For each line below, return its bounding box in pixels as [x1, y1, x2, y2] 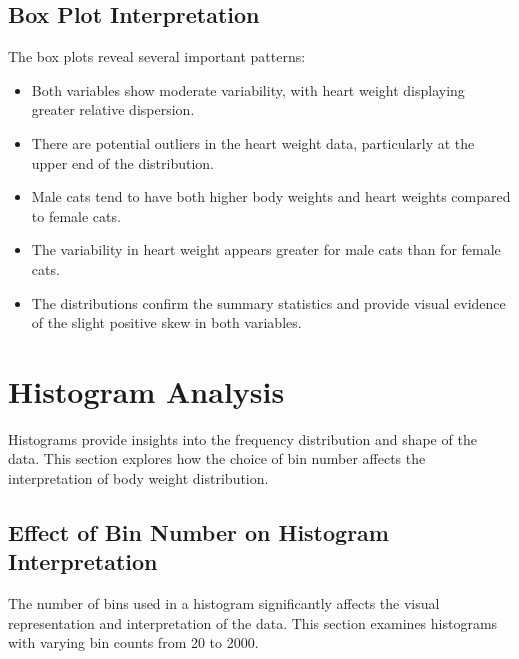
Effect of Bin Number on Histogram [8, 517, 389, 548]
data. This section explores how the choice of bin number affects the [8, 448, 426, 469]
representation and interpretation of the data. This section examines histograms [8, 612, 498, 633]
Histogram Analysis [8, 370, 285, 411]
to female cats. [31, 205, 121, 226]
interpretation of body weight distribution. [8, 468, 269, 489]
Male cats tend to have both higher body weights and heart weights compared [31, 186, 511, 207]
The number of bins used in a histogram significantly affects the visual [8, 593, 440, 614]
